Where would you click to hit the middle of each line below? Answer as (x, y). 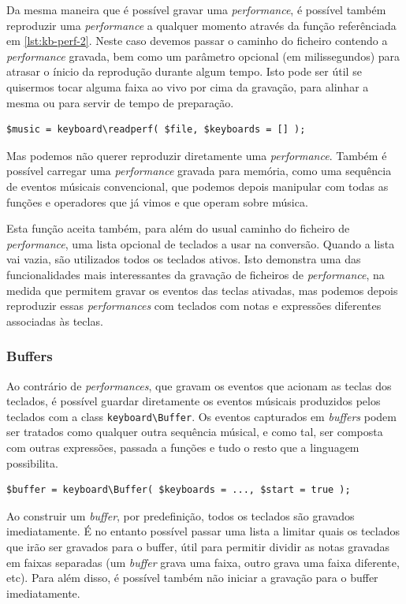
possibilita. (32, 462)
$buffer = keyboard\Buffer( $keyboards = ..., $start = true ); (179, 490)
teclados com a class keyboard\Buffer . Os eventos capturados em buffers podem (201, 416)
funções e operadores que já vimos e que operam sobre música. (157, 201)
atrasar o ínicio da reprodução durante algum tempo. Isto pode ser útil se (184, 71)
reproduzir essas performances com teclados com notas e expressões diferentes (194, 306)
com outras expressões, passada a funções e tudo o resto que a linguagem (183, 447)
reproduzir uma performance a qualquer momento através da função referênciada (201, 25)
